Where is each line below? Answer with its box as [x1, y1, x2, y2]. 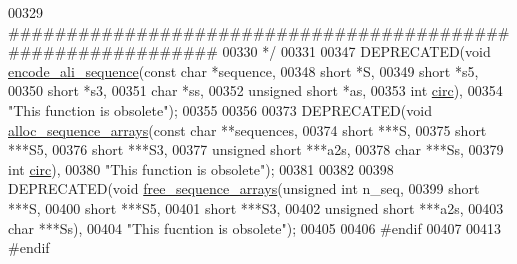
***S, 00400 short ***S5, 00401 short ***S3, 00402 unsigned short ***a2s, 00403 [8, 197, 504, 218]
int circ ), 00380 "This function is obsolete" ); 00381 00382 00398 [8, 158, 394, 179]
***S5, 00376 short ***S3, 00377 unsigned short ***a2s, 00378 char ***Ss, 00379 [8, 139, 504, 160]
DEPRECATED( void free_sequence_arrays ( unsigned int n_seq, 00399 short [8, 178, 480, 199]
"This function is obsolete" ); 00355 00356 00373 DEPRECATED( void [8, 99, 432, 120]
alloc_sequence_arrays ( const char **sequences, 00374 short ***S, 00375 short [8, 119, 487, 140]
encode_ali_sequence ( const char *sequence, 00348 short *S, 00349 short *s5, [8, 60, 479, 81]
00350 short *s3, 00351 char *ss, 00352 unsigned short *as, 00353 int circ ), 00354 [8, 80, 503, 101]
